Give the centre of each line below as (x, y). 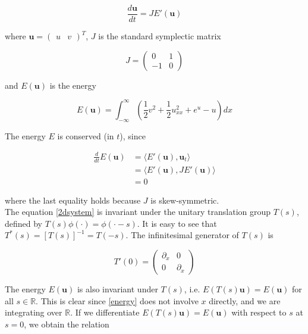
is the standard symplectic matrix (160, 36)
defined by (24, 223)
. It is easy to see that (177, 223)
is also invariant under (117, 288)
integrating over (34, 312)
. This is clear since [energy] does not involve (117, 300)
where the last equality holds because (73, 200)
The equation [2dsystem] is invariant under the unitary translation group (138, 212)
